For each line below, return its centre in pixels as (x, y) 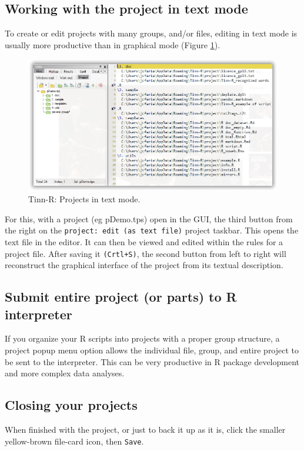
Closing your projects (71, 405)
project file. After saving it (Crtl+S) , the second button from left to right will (146, 253)
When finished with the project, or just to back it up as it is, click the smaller (145, 429)
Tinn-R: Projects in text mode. (84, 199)
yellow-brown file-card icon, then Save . (74, 441)
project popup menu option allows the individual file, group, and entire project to (152, 350)
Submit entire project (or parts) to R (121, 297)
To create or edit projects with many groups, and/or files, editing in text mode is (151, 33)
